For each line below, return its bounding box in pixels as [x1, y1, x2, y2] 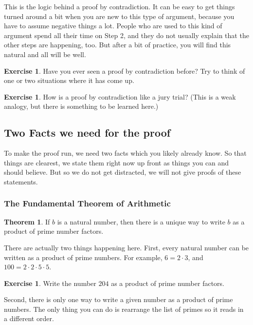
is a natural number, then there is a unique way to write [57, 216, 225, 226]
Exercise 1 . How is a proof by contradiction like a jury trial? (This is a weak [4, 91, 236, 102]
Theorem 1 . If [4, 216, 50, 226]
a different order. [4, 313, 54, 324]
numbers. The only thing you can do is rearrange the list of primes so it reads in [4, 304, 244, 314]
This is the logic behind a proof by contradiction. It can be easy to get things [4, 1, 235, 11]
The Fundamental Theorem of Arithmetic [4, 197, 171, 209]
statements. [4, 176, 38, 186]
